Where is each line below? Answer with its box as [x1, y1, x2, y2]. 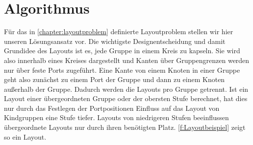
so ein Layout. [4, 131, 47, 142]
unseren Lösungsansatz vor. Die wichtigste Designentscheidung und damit [4, 36, 226, 46]
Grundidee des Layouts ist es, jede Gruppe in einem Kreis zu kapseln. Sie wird [4, 45, 240, 56]
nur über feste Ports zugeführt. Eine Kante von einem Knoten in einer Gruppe [4, 64, 240, 75]
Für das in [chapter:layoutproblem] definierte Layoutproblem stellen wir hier [4, 26, 233, 37]
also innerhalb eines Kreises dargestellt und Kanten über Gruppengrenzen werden [4, 55, 250, 65]
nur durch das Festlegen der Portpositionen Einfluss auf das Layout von [4, 103, 220, 113]
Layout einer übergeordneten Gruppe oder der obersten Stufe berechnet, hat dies [4, 93, 248, 104]
